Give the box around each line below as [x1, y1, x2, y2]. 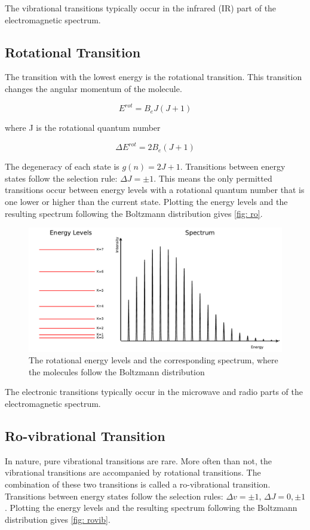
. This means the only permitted [154, 171, 272, 184]
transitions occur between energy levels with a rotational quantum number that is [5, 183, 305, 196]
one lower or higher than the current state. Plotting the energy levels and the [5, 195, 288, 207]
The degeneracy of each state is [5, 160, 119, 173]
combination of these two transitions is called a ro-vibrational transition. [5, 477, 271, 490]
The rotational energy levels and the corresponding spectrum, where [29, 354, 278, 366]
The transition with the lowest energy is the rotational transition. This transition [5, 71, 302, 83]
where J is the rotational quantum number [5, 121, 161, 134]
